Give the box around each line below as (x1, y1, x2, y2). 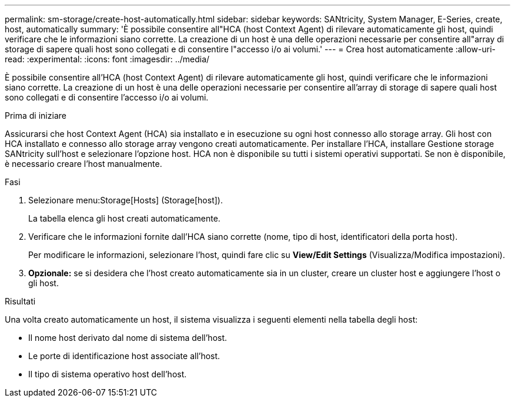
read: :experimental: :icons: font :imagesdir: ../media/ (5, 54, 210, 64)
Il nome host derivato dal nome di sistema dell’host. (28, 333, 228, 343)
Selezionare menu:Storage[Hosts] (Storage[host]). (28, 195, 223, 205)
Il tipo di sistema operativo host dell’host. (28, 369, 187, 379)
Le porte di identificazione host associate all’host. (28, 351, 220, 361)
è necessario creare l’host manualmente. (5, 159, 162, 169)
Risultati (5, 296, 36, 306)
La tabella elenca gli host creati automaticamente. (28, 213, 220, 223)
